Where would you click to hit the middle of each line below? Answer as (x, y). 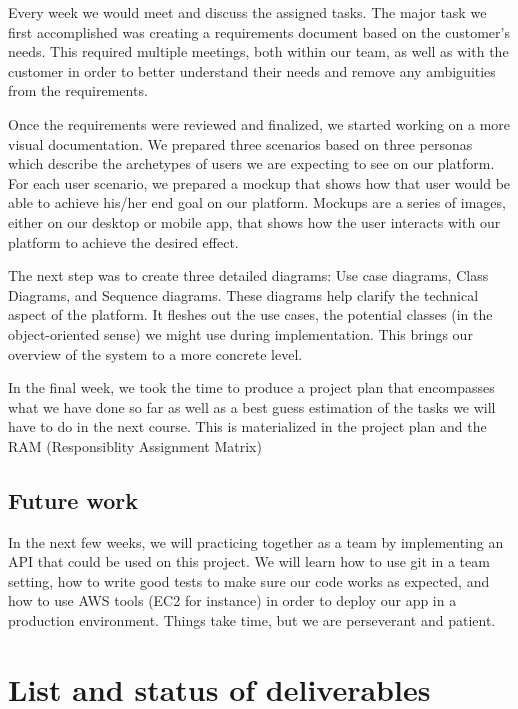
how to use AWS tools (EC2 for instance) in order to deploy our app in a (232, 600)
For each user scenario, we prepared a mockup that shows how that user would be (259, 182)
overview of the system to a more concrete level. (155, 353)
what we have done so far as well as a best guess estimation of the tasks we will (252, 406)
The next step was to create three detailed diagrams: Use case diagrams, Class (248, 275)
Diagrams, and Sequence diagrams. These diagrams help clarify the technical (243, 294)
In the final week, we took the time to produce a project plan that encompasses (251, 387)
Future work (73, 499)
